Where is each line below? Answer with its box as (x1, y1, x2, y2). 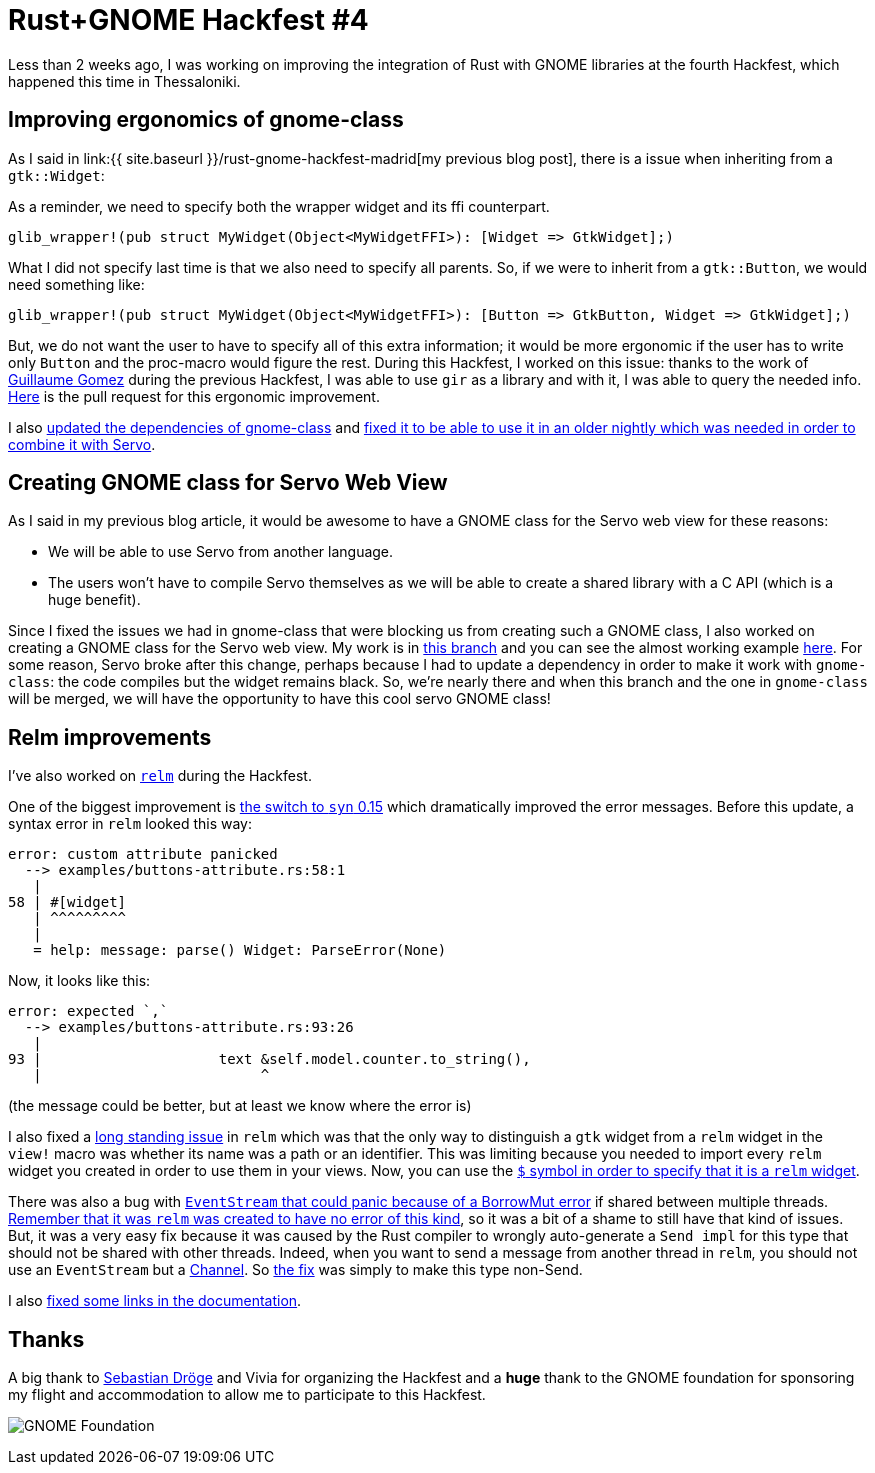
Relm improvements (8, 724, 212, 750)
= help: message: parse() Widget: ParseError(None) (33, 942, 447, 959)
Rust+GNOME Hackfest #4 (8, 3, 369, 37)
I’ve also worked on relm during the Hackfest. (8, 767, 312, 785)
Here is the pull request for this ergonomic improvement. (8, 387, 380, 405)
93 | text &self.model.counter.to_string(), (8, 1051, 531, 1068)
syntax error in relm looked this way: (8, 815, 252, 833)
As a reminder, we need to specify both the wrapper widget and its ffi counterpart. (8, 197, 550, 215)
